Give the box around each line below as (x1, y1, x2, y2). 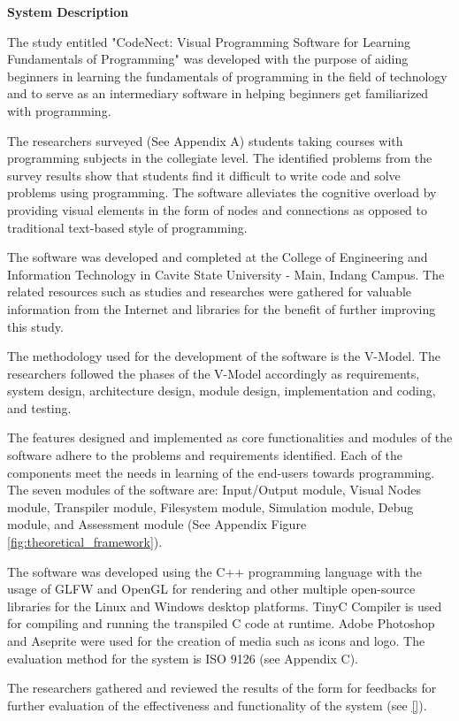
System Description (7, 3, 129, 20)
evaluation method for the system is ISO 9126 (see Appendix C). (7, 648, 358, 667)
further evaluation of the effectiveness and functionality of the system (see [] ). (7, 695, 427, 714)
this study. (7, 317, 64, 335)
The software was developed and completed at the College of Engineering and (7, 248, 428, 266)
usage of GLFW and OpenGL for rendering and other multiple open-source (7, 579, 416, 598)
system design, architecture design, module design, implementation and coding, (7, 381, 436, 400)
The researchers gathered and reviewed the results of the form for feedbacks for (7, 679, 437, 697)
